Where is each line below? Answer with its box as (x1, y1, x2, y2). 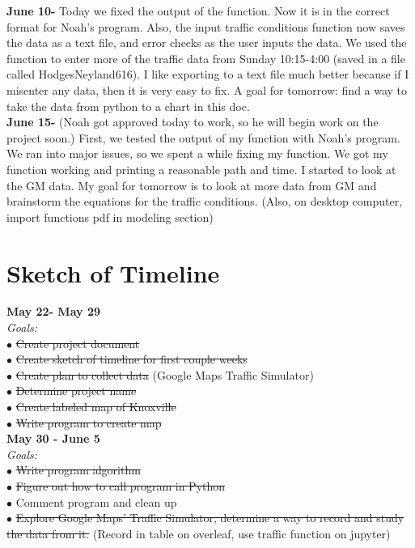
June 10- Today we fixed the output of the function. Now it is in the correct (6, 2, 390, 19)
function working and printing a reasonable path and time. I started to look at (6, 160, 396, 177)
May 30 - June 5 (6, 430, 100, 447)
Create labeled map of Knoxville (15, 398, 176, 414)
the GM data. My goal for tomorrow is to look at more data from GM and (6, 176, 377, 193)
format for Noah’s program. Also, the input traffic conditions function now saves (6, 18, 405, 35)
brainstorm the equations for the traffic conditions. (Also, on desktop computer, (6, 193, 403, 210)
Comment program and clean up (15, 493, 177, 510)
